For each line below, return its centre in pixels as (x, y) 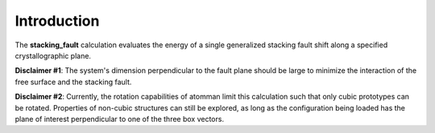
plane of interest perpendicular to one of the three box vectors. (120, 119)
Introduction (57, 21)
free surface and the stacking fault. (73, 82)
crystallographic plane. (53, 55)
